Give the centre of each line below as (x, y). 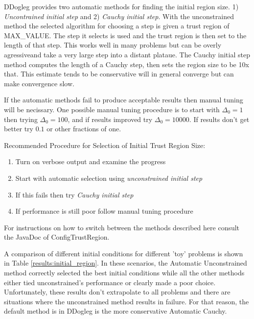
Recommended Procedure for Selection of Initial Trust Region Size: (105, 145)
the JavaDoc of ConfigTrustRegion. (57, 237)
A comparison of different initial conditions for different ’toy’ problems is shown (124, 253)
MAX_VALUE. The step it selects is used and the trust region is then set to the (125, 35)
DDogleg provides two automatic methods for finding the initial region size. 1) (121, 6)
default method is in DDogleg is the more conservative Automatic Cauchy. (115, 311)
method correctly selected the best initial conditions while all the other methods (124, 273)
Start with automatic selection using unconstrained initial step (109, 178)
